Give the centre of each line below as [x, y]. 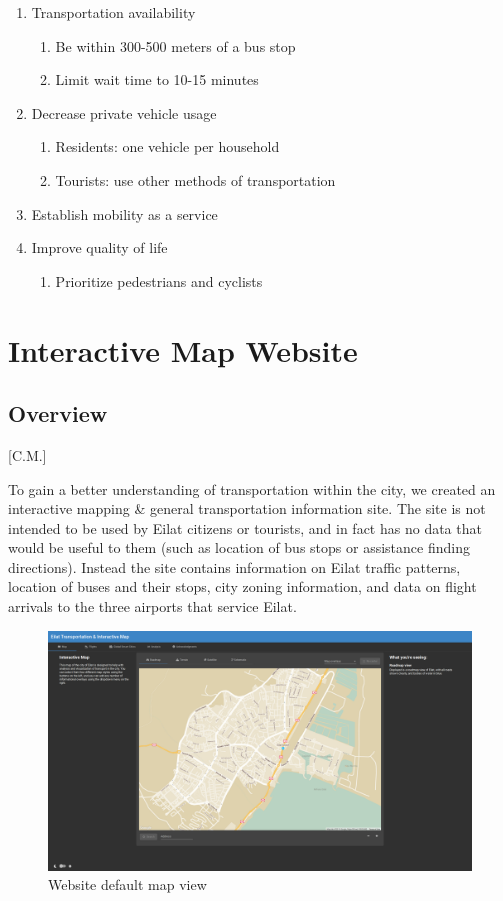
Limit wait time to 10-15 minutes [157, 79]
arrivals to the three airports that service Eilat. [152, 606]
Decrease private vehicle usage [124, 112]
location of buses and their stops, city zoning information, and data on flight [242, 586]
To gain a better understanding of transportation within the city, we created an [252, 488]
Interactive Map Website [183, 349]
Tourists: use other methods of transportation [195, 179]
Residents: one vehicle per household [167, 146]
